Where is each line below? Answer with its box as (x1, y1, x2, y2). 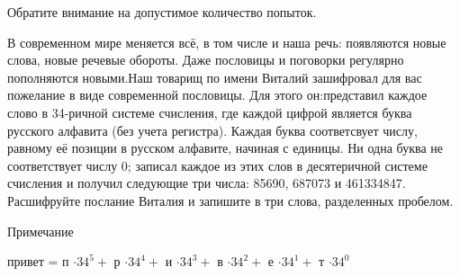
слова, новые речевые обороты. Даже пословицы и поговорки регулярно (7, 50, 404, 69)
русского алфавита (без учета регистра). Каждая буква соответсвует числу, (7, 120, 418, 139)
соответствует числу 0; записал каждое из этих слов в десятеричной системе (7, 156, 428, 174)
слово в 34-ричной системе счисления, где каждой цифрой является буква (7, 102, 412, 121)
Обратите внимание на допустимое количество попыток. (7, 3, 317, 21)
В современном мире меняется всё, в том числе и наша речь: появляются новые (7, 32, 446, 51)
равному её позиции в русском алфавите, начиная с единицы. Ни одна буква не (7, 138, 443, 157)
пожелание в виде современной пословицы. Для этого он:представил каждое (7, 85, 428, 104)
